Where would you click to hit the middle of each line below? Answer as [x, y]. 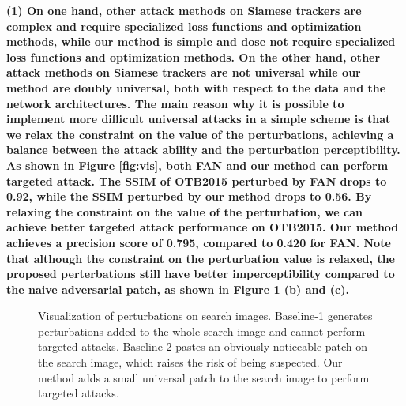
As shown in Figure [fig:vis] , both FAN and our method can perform [197, 165]
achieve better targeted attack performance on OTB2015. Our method [203, 227]
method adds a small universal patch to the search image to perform [204, 377]
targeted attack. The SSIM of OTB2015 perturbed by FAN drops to [197, 180]
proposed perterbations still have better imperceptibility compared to [201, 274]
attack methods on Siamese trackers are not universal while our [184, 72]
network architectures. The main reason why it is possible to [175, 103]
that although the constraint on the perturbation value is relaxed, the [201, 258]
